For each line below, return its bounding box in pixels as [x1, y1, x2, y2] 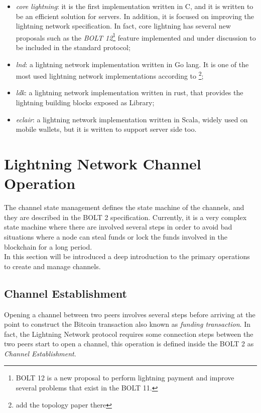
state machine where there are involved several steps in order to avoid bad [4, 222, 232, 232]
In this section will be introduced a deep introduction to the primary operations [4, 251, 250, 262]
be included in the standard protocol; [16, 42, 130, 53]
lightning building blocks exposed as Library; [16, 97, 155, 108]
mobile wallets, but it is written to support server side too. [16, 124, 197, 134]
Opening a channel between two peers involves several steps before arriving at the [4, 309, 255, 319]
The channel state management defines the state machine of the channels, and [4, 202, 244, 213]
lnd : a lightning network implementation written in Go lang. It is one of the [16, 59, 249, 69]
